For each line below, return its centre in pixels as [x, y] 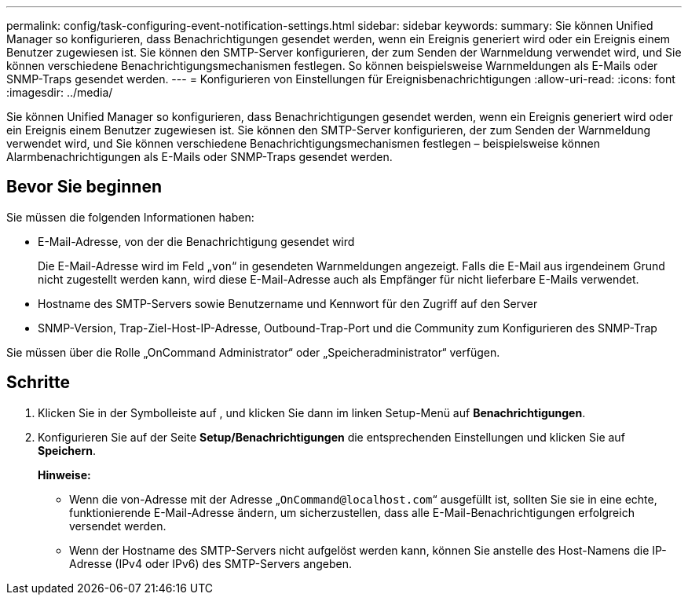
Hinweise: [64, 475]
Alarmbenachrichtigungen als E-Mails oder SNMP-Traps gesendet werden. [199, 157]
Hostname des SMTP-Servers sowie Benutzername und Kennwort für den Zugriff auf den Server [288, 303]
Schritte [38, 383]
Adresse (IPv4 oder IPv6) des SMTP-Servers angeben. [210, 563]
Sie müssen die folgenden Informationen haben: [130, 217]
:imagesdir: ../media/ [60, 92]
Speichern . [67, 450]
